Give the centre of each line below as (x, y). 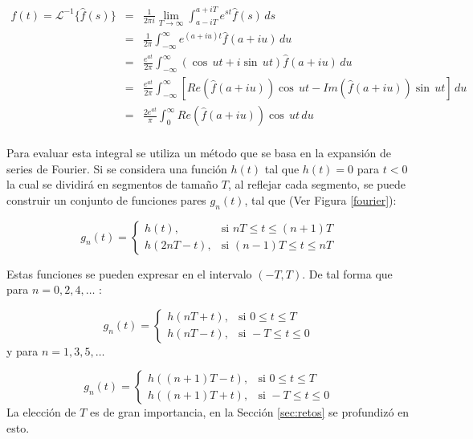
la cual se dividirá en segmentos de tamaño (112, 184)
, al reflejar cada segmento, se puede (317, 184)
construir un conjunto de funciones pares (106, 199)
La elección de (41, 412)
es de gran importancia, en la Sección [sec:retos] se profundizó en (250, 412)
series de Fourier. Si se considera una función (117, 168)
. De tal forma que (347, 273)
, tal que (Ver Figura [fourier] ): (320, 199)
